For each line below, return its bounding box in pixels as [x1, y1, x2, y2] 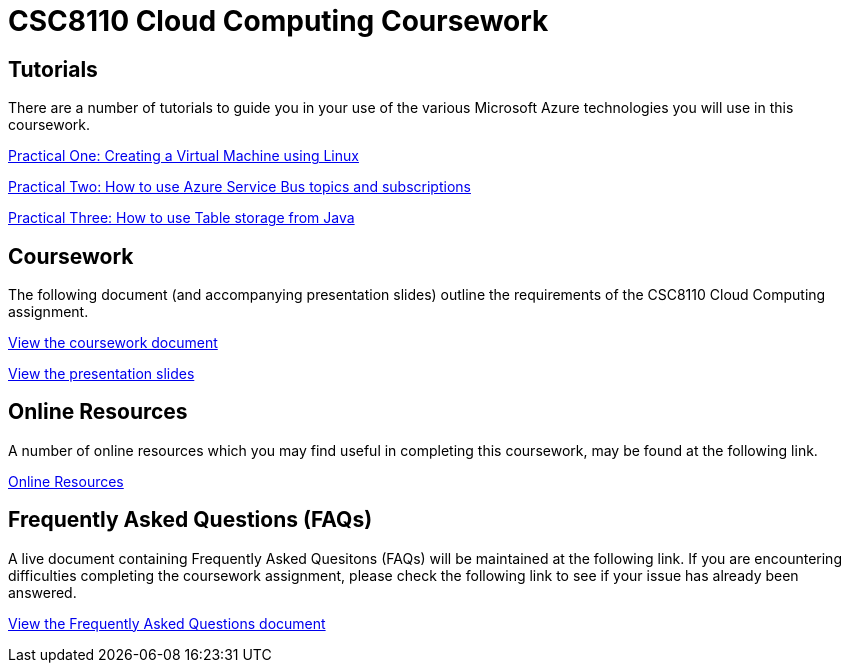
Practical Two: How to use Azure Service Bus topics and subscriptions [8, 178, 471, 196]
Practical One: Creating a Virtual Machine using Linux [8, 147, 359, 165]
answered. [8, 583, 77, 601]
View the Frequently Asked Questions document [8, 614, 326, 632]
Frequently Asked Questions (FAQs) [8, 507, 373, 533]
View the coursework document [8, 334, 218, 352]
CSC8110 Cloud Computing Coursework [8, 4, 549, 38]
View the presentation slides [8, 365, 195, 383]
